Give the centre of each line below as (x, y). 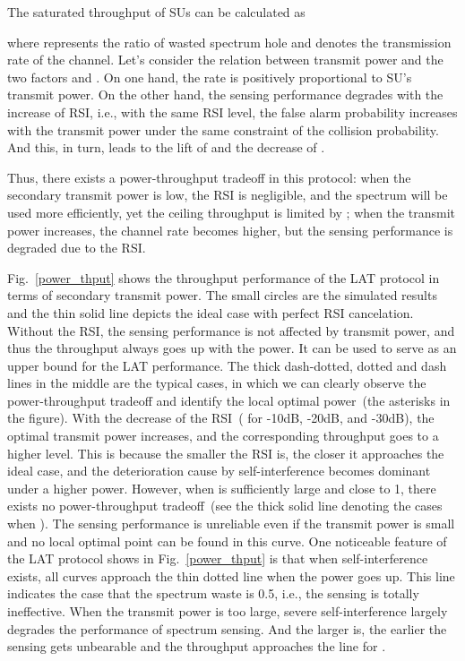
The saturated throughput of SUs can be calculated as (156, 12)
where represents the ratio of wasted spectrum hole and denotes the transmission (229, 42)
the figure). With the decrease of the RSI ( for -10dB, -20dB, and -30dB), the (221, 418)
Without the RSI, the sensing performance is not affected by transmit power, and (231, 330)
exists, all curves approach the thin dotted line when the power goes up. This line (231, 575)
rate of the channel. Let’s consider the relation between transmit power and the (225, 60)
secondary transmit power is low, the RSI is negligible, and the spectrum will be (228, 195)
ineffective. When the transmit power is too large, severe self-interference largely (228, 611)
